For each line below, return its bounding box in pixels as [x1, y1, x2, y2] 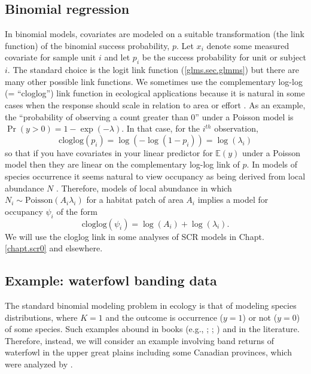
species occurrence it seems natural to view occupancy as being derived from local [5, 169, 306, 182]
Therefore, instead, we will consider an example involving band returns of [5, 334, 275, 346]
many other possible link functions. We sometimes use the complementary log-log [5, 75, 303, 87]
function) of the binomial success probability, [5, 39, 170, 51]
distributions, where [5, 311, 78, 323]
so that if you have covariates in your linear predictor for [5, 146, 213, 159]
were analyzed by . [5, 357, 73, 370]
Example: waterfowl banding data [5, 271, 217, 290]
